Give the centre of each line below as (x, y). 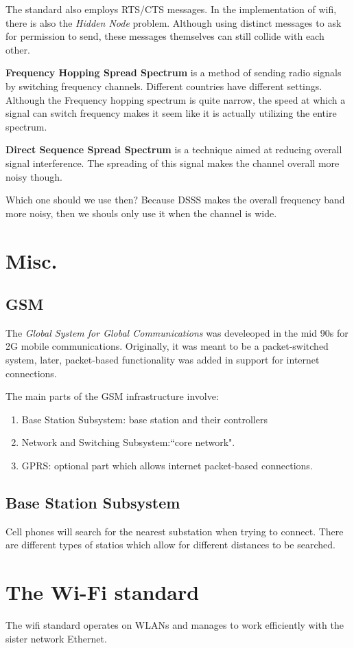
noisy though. (34, 176)
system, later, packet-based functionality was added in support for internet (163, 360)
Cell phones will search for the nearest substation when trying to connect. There (175, 531)
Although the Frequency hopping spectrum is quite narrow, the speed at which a (176, 99)
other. (18, 49)
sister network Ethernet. (56, 638)
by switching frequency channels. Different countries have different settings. (164, 86)
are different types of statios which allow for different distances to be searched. (170, 545)
